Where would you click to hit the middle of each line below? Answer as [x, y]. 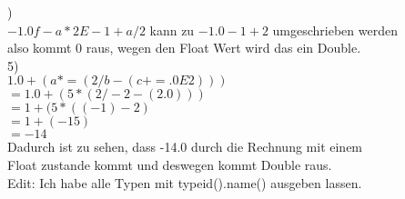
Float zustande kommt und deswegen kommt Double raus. [170, 164]
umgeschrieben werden [335, 30]
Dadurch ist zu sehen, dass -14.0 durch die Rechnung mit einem [185, 147]
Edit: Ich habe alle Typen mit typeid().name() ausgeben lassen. [185, 182]
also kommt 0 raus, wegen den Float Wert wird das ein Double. [184, 48]
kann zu [172, 30]
